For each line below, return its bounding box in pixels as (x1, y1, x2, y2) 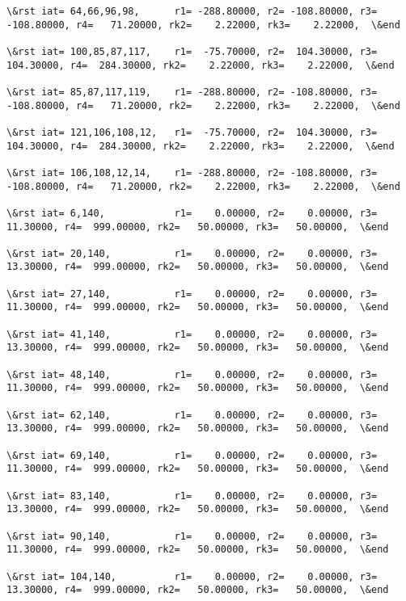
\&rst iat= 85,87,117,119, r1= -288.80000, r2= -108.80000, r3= (6, 86, 378, 98)
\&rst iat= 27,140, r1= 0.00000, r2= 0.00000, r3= (6, 288, 378, 300)
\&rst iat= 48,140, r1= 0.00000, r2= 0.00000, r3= (6, 368, 378, 380)
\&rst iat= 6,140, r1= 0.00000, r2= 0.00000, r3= (6, 207, 378, 219)
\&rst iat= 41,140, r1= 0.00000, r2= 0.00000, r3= (6, 328, 378, 340)
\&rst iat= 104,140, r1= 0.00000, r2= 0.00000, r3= (6, 570, 378, 582)
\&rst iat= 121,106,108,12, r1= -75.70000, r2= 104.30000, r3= (6, 126, 378, 138)
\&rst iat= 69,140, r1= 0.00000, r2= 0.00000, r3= (6, 449, 378, 461)
